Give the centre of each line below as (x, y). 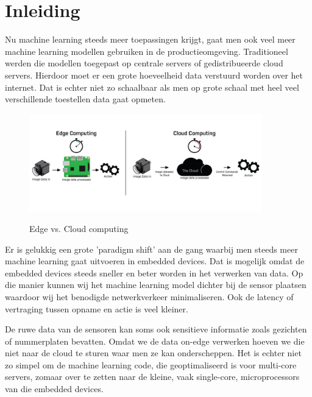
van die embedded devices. (54, 389)
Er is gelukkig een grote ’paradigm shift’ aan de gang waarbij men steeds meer (151, 249)
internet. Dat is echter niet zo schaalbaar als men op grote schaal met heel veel (152, 87)
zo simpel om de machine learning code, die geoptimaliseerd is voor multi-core (151, 364)
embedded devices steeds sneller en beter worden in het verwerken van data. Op (154, 272)
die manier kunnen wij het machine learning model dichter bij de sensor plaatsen (156, 285)
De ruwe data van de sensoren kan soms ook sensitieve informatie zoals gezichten (156, 329)
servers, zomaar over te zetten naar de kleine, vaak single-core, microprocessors (152, 377)
